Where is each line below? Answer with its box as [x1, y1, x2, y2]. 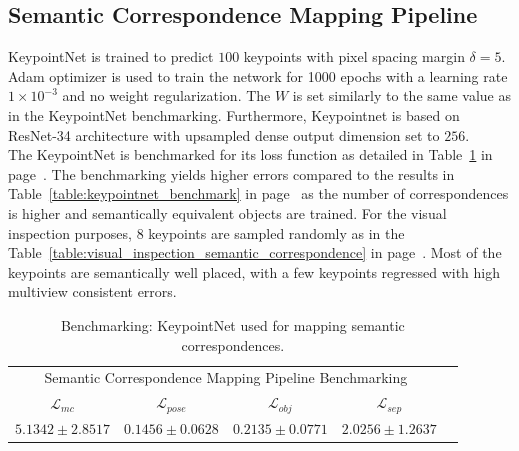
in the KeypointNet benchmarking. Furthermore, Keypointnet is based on [8, 104, 460, 125]
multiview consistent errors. [8, 281, 177, 302]
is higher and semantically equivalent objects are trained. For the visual [8, 202, 447, 223]
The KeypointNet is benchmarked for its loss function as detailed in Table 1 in [8, 144, 493, 165]
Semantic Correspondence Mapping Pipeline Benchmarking [44, 367, 408, 388]
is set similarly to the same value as [292, 85, 511, 106]
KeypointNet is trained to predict [8, 46, 214, 67]
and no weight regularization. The [62, 85, 271, 106]
